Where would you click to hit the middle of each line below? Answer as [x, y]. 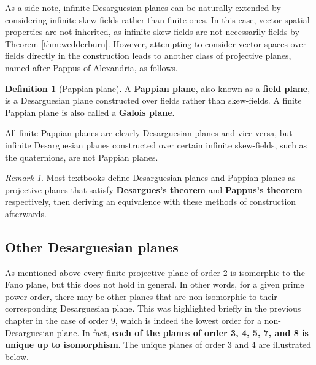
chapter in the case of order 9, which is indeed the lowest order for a [133, 321]
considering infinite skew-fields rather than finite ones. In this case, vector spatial [157, 19]
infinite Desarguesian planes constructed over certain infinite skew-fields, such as [156, 144]
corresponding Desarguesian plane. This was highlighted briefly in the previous [153, 308]
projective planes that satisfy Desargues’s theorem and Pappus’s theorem [154, 189]
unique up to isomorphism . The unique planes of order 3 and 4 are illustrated [158, 344]
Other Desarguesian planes [92, 246]
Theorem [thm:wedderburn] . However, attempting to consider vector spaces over [156, 43]
